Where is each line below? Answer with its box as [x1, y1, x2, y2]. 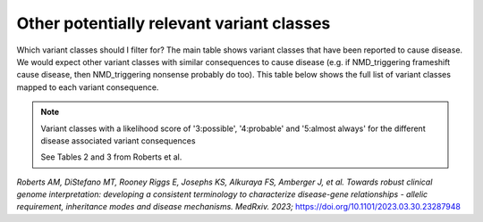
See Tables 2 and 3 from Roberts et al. [40, 152, 182, 162]
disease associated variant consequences [40, 135, 196, 146]
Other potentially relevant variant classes [16, 13, 331, 33]
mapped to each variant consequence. [16, 81, 159, 93]
